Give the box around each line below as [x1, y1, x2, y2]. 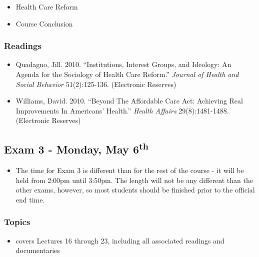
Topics [4, 215, 30, 228]
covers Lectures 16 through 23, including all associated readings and [15, 235, 224, 245]
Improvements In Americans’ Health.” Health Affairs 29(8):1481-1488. [15, 105, 229, 115]
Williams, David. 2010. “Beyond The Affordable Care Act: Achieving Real [15, 95, 243, 106]
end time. [15, 194, 45, 204]
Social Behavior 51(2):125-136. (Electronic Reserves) [15, 78, 176, 89]
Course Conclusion [15, 18, 73, 28]
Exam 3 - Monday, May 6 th [4, 139, 148, 157]
